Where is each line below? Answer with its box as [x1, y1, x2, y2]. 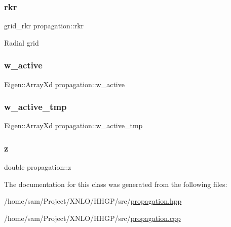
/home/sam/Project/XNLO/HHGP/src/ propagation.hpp [4, 196, 182, 206]
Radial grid [4, 37, 39, 48]
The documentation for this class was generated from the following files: [4, 178, 227, 189]
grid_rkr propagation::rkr [4, 20, 84, 31]
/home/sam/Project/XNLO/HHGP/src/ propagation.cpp [4, 213, 181, 223]
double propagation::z [4, 162, 71, 172]
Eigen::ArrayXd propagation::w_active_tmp [4, 120, 143, 131]
